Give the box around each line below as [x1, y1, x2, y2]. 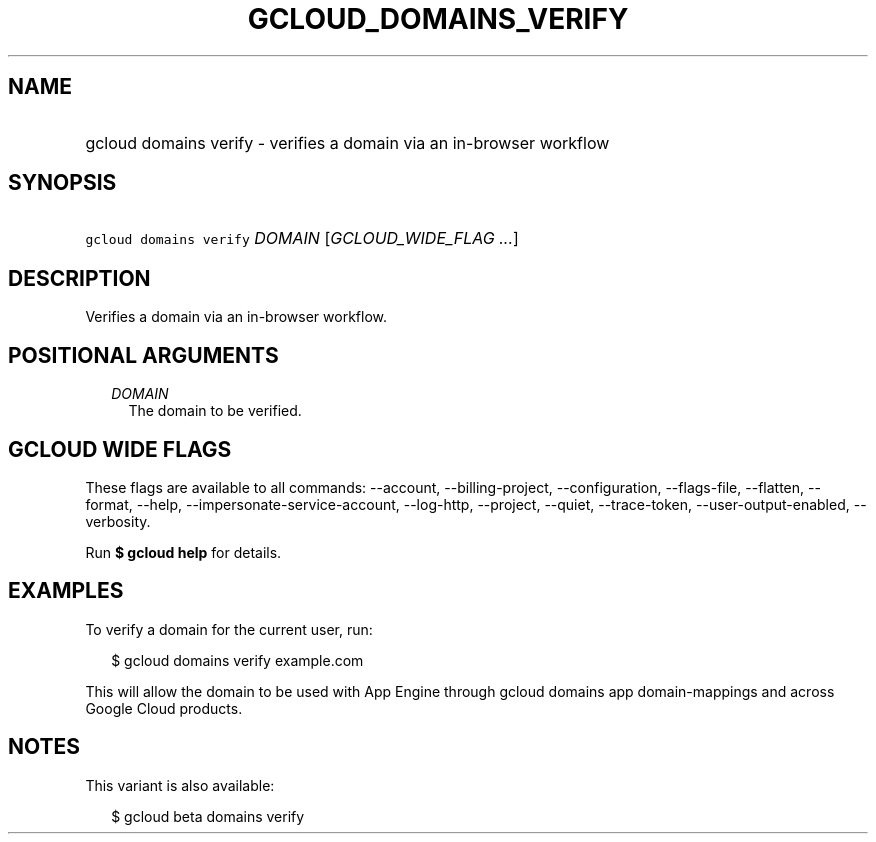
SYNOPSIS [8, 170, 117, 196]
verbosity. [85, 512, 151, 530]
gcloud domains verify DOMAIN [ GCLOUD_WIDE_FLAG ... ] [85, 228, 519, 249]
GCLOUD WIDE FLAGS [8, 436, 232, 462]
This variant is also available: [85, 776, 275, 794]
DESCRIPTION [8, 265, 151, 291]
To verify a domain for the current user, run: [85, 620, 373, 638]
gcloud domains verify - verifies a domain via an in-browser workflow [85, 132, 610, 153]
